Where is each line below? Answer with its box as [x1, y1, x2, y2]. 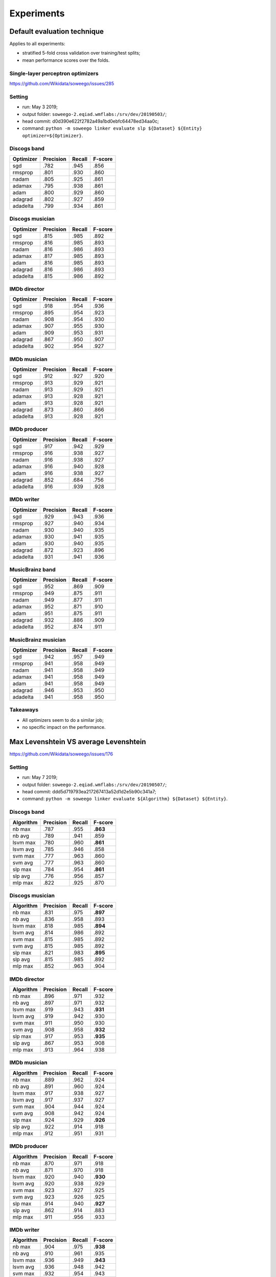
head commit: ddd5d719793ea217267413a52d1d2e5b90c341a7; [22, 789, 156, 795]
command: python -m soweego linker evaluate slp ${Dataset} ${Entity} [22, 125, 202, 131]
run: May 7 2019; [22, 774, 58, 781]
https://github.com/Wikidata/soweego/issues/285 [9, 80, 114, 86]
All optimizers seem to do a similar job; [22, 717, 104, 723]
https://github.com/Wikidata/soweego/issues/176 [9, 751, 113, 757]
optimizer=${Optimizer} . [22, 132, 83, 138]
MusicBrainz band [9, 566, 56, 573]
